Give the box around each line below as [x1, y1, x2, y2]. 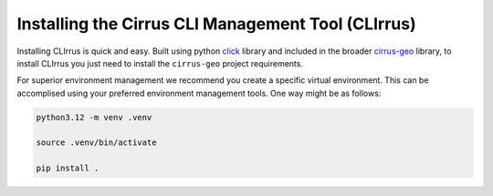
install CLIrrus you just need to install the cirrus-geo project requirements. [16, 57, 303, 68]
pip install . [36, 163, 100, 173]
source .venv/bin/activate [36, 138, 157, 148]
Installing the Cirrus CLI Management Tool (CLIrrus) [16, 14, 416, 34]
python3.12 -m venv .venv [36, 112, 152, 122]
